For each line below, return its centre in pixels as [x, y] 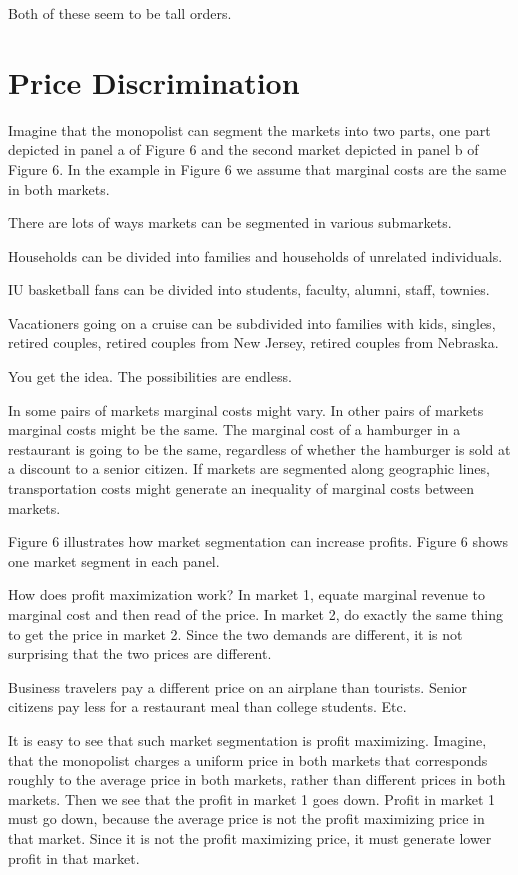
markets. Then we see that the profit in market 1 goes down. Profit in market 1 [252, 798]
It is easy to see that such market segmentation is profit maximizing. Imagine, [247, 739]
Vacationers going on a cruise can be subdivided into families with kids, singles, [252, 322]
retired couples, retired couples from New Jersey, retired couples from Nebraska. [253, 342]
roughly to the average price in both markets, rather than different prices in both [257, 779]
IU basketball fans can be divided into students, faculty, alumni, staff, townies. [249, 289]
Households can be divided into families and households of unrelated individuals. [255, 255]
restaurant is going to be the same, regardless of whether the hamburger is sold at [259, 448]
